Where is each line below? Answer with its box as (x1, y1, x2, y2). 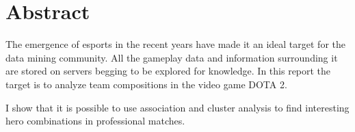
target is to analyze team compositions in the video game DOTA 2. (5, 77, 287, 91)
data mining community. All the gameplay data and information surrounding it (5, 50, 338, 64)
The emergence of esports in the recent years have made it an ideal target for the (5, 37, 345, 51)
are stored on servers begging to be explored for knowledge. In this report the (5, 64, 331, 78)
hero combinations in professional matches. (5, 114, 185, 128)
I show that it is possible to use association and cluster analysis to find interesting (5, 100, 350, 114)
